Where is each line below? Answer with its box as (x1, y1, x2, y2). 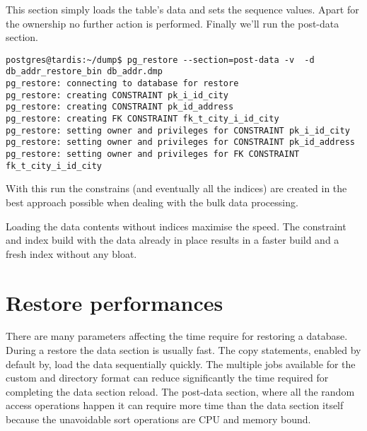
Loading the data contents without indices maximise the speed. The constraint (6, 218, 346, 233)
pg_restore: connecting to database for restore (6, 78, 239, 89)
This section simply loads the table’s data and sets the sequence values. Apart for (6, 2, 359, 16)
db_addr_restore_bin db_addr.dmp (6, 66, 163, 77)
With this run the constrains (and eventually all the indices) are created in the (6, 181, 347, 196)
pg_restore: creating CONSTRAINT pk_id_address (6, 102, 234, 112)
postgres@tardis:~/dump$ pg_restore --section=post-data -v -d (6, 54, 315, 65)
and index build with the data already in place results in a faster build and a (6, 232, 339, 247)
